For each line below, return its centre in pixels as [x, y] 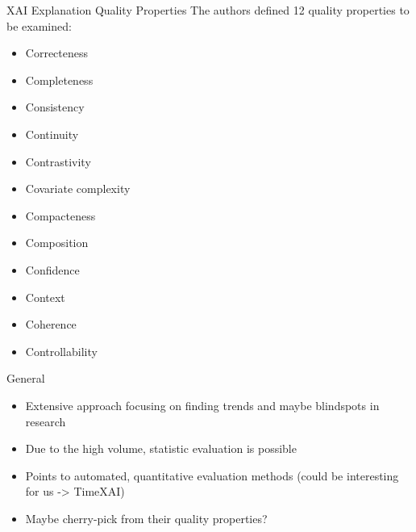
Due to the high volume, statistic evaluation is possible [161, 448]
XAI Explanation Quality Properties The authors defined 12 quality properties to [208, 10]
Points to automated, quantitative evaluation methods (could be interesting [212, 475]
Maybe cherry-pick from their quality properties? [146, 518]
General [26, 378]
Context [45, 297]
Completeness [59, 80]
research [46, 421]
